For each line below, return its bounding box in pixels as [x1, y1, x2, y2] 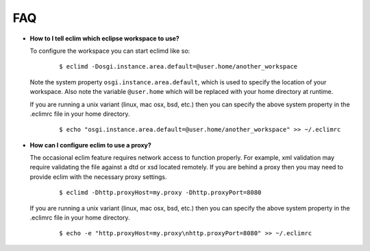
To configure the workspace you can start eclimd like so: [29, 47, 190, 55]
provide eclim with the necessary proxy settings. [29, 172, 167, 181]
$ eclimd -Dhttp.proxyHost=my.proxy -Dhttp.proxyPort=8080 [59, 189, 262, 197]
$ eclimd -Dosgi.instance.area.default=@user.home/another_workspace [59, 62, 298, 71]
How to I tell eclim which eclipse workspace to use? [29, 34, 180, 43]
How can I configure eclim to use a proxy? [29, 141, 152, 149]
